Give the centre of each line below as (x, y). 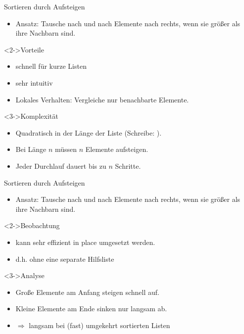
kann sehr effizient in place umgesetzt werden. (85, 242)
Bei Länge (31, 149)
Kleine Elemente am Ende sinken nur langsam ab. (91, 309)
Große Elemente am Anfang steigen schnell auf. (87, 292)
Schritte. (128, 166)
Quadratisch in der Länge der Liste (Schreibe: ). (89, 132)
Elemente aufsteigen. (117, 149)
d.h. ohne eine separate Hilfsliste (65, 259)
